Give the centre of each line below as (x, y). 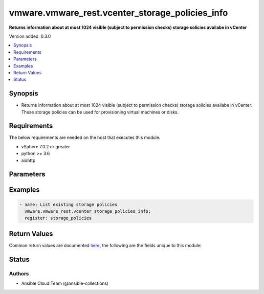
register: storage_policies (58, 218)
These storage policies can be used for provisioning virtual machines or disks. (100, 112)
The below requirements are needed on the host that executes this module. (85, 137)
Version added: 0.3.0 (30, 36)
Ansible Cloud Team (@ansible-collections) (65, 283)
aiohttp (28, 160)
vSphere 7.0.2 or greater (46, 146)
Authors (19, 273)
